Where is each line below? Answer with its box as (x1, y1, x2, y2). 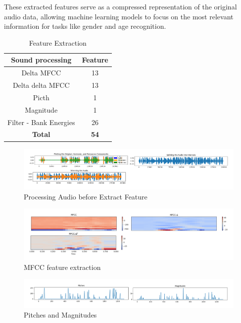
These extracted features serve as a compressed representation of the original (4, 1, 237, 11)
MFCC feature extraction (24, 261, 101, 272)
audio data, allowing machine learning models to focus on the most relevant (4, 11, 234, 21)
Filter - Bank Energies (7, 117, 75, 127)
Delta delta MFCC (12, 80, 70, 90)
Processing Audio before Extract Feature (24, 191, 147, 201)
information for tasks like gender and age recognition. (4, 21, 166, 31)
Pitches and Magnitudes (24, 310, 97, 320)
